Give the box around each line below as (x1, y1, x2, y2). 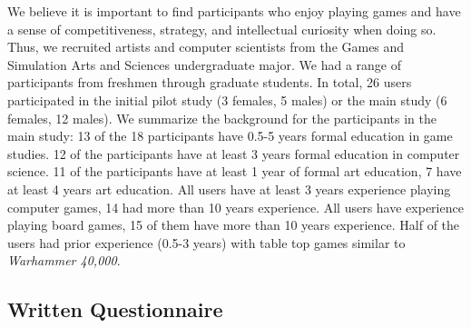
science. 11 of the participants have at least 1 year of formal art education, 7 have (7, 162, 462, 181)
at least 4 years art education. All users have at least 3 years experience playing (7, 179, 451, 198)
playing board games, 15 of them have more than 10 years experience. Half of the (7, 215, 460, 234)
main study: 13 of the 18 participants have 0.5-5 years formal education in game (7, 126, 453, 145)
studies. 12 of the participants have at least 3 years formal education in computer (7, 144, 460, 163)
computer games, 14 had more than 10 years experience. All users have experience (7, 197, 464, 216)
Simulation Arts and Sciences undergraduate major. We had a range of (7, 55, 401, 74)
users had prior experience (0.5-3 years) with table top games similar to (7, 233, 406, 252)
